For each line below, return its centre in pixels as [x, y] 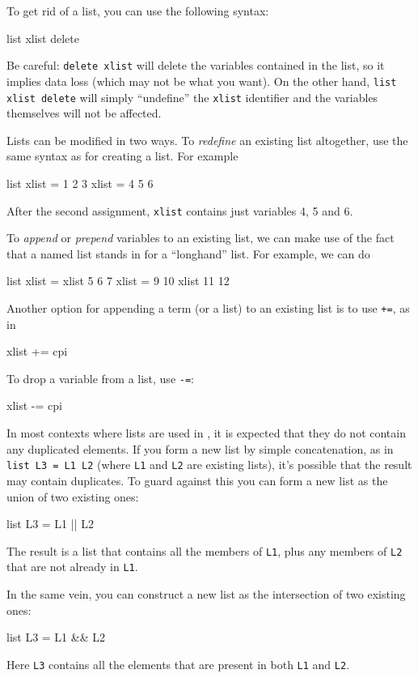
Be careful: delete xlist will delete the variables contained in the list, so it [196, 65]
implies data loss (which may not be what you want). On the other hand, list [202, 81]
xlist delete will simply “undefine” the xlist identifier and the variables [192, 97]
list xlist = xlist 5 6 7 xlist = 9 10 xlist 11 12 [118, 281]
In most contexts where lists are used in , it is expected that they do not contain [206, 433]
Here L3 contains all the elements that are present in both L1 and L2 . [178, 664]
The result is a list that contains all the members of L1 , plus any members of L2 [205, 550]
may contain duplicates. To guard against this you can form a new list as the [197, 480]
